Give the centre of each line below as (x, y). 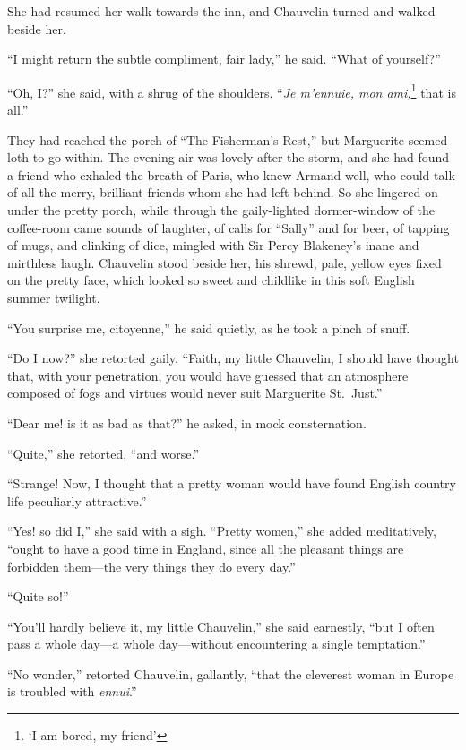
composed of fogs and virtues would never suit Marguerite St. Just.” (195, 393)
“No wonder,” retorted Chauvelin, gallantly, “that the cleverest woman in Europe (231, 673)
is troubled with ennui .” (72, 691)
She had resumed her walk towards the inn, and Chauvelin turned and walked (221, 11)
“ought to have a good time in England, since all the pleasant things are (206, 548)
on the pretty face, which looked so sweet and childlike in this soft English (211, 280)
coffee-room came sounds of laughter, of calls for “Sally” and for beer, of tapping (229, 227)
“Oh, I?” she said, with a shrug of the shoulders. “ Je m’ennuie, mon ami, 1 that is (232, 91)
